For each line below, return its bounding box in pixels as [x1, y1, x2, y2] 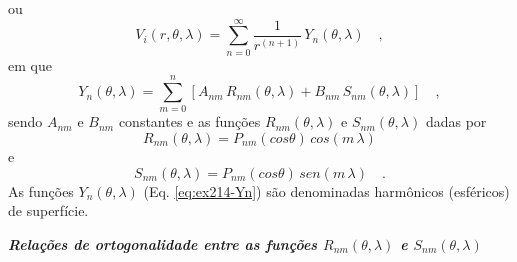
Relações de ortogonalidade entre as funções [8, 233, 318, 254]
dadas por [425, 111, 487, 132]
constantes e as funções [118, 111, 261, 132]
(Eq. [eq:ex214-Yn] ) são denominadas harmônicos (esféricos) [143, 180, 510, 201]
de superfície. [8, 200, 89, 221]
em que [8, 54, 52, 75]
